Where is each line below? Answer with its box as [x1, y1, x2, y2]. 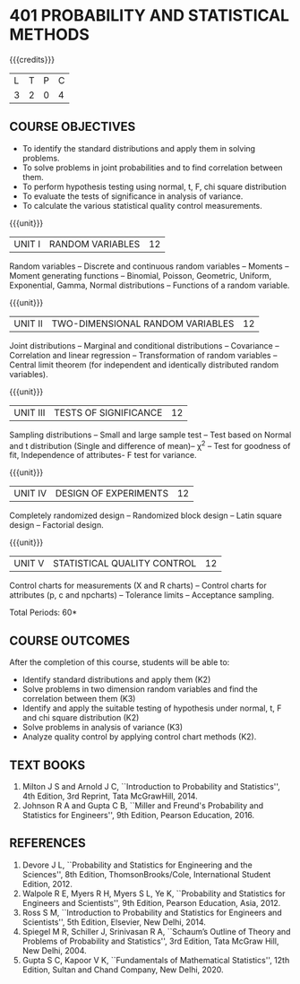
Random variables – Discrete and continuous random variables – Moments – [9, 261, 289, 272]
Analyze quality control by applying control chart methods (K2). [21, 731, 257, 742]
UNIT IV [13, 488, 47, 500]
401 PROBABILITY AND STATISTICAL [9, 5, 289, 26]
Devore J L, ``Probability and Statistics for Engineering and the [21, 859, 253, 870]
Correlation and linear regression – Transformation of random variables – [9, 350, 278, 360]
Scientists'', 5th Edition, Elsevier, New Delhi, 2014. [21, 916, 206, 928]
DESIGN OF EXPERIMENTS [55, 488, 168, 500]
